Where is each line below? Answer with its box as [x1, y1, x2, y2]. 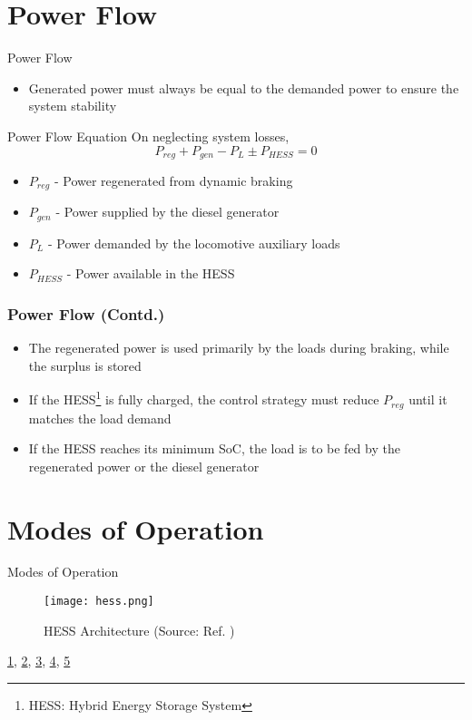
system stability [28, 96, 117, 115]
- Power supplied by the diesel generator [55, 202, 280, 221]
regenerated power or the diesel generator [28, 456, 260, 475]
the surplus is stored [28, 355, 142, 375]
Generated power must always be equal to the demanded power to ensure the [28, 78, 459, 97]
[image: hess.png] [44, 595, 154, 608]
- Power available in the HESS [66, 264, 235, 283]
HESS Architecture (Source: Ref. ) [44, 620, 235, 639]
